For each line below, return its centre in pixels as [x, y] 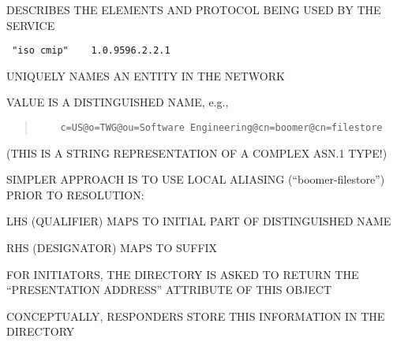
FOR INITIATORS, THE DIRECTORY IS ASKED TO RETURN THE [183, 274]
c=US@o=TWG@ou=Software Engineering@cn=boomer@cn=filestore [221, 128]
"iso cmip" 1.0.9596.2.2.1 [91, 51]
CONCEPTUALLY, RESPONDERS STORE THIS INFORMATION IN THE [196, 316]
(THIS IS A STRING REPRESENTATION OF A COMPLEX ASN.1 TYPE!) [197, 152]
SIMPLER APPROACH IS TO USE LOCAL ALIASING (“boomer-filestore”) [196, 179]
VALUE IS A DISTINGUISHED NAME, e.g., [118, 102]
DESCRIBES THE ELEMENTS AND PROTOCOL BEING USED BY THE [194, 9]
